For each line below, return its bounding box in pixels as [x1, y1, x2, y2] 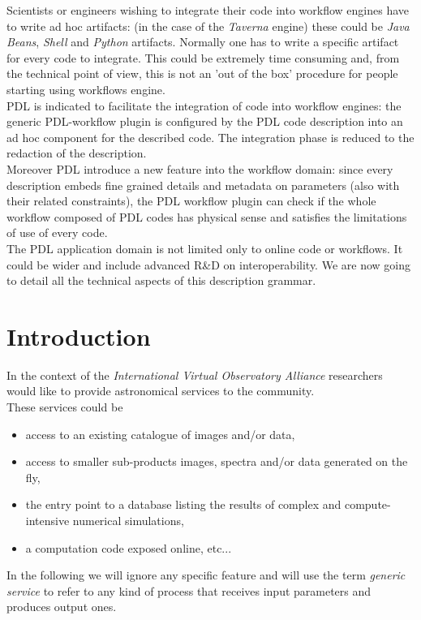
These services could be [6, 398, 123, 415]
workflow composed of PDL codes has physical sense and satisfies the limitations [6, 208, 407, 225]
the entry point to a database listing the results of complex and [25, 496, 342, 513]
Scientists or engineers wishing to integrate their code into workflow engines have [6, 2, 409, 18]
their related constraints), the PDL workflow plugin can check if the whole [6, 192, 376, 209]
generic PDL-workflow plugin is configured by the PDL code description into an [6, 113, 403, 130]
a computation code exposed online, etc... [25, 539, 232, 556]
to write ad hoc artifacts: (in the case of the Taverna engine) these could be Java [6, 17, 410, 34]
